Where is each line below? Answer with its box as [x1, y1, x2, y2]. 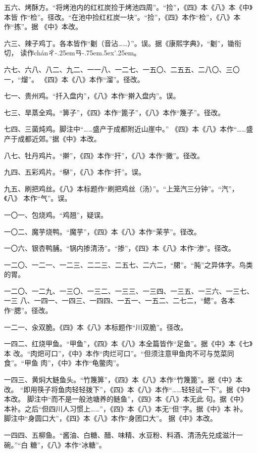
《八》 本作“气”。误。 [4, 193, 72, 203]
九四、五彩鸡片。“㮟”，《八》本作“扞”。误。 [4, 167, 146, 177]
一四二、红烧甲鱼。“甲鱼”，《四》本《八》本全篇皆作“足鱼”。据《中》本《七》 [4, 338, 253, 349]
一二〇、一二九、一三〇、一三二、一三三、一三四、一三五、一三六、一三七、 [4, 285, 254, 296]
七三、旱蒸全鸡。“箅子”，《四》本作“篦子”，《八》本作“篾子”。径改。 [4, 107, 225, 117]
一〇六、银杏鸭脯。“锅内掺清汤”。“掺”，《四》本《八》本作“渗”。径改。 [4, 243, 235, 253]
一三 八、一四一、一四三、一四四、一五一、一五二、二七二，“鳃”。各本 [4, 295, 235, 306]
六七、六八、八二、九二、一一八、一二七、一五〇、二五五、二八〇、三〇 [4, 64, 240, 74]
